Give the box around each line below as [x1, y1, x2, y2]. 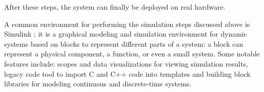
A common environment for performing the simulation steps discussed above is [4, 18, 250, 29]
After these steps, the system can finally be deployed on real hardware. [4, 2, 226, 12]
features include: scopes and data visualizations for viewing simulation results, [4, 58, 248, 69]
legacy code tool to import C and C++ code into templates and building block [4, 68, 251, 79]
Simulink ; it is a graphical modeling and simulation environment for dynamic [4, 28, 247, 39]
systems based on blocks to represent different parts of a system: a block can [4, 38, 243, 49]
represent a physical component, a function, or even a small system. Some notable [4, 48, 260, 59]
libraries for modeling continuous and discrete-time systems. [4, 78, 192, 89]
